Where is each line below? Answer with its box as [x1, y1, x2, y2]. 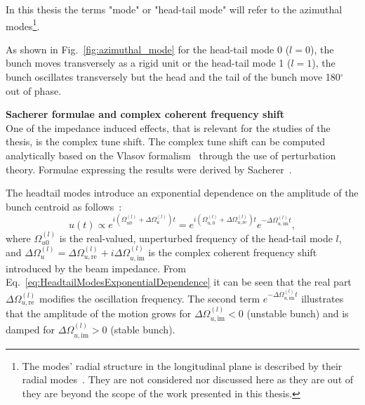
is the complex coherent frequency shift [148, 245, 317, 260]
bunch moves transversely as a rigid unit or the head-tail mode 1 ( [6, 55, 291, 70]
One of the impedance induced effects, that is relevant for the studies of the [6, 120, 331, 135]
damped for [6, 322, 55, 337]
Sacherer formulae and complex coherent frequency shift [6, 107, 285, 121]
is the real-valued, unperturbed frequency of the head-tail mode [59, 230, 333, 245]
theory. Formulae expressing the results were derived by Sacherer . [6, 161, 292, 176]
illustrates [301, 291, 344, 305]
